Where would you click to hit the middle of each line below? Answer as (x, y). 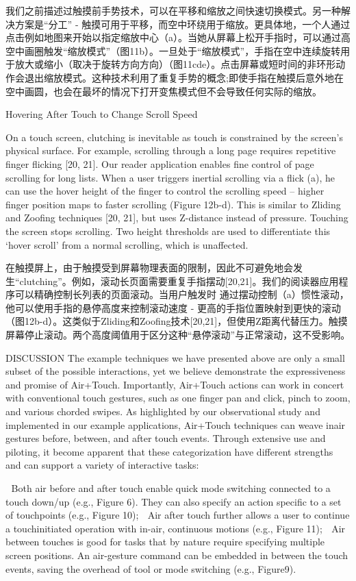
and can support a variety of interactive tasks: (102, 465)
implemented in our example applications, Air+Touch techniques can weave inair (176, 424)
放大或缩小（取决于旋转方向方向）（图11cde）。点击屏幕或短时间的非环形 (175, 64)
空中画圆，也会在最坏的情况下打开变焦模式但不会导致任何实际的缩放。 (164, 91)
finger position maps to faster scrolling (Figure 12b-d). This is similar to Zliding (173, 204)
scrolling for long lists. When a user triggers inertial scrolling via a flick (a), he (170, 177)
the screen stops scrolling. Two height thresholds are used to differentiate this (168, 231)
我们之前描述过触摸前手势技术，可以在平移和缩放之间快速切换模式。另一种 (173, 10)
